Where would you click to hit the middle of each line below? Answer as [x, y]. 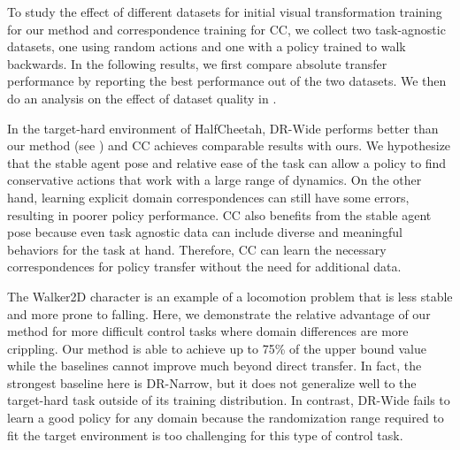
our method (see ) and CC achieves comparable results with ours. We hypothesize [229, 145]
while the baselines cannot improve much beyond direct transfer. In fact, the [215, 366]
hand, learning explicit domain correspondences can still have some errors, [208, 197]
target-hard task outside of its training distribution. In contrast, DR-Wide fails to [229, 400]
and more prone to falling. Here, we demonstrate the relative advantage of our [219, 313]
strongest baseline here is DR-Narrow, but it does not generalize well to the [212, 382]
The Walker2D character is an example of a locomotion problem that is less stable [230, 296]
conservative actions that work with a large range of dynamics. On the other [215, 180]
